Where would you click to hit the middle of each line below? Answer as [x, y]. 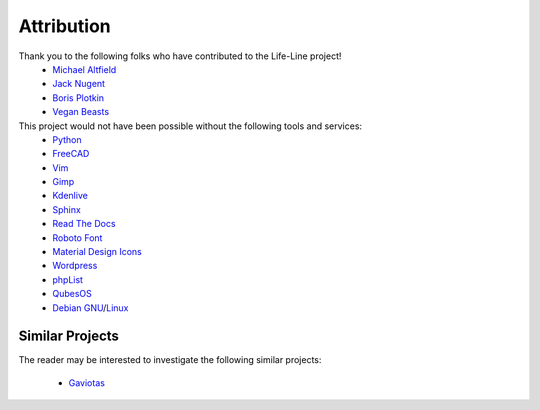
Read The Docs [84, 224]
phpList [68, 279]
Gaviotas [86, 382]
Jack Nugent [78, 84]
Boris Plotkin [78, 97]
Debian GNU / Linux [90, 307]
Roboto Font [77, 237]
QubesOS [72, 294]
